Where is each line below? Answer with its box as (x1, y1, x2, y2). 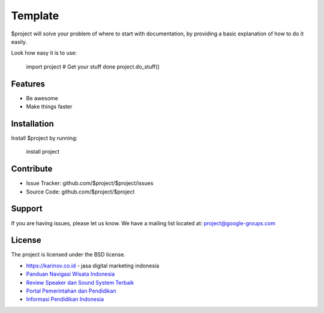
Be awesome (26, 94, 58, 102)
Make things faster (26, 103, 73, 111)
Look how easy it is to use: (11, 49, 77, 56)
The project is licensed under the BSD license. (11, 251, 125, 258)
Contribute (11, 164, 53, 174)
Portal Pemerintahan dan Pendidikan (26, 287, 116, 294)
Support (11, 204, 43, 214)
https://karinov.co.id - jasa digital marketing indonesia (26, 262, 160, 269)
